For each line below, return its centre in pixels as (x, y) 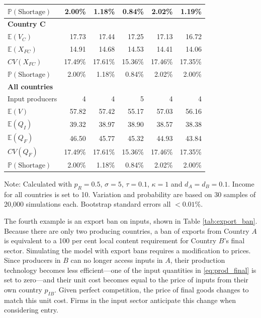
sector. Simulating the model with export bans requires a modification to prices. (127, 250)
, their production (198, 260)
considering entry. (31, 310)
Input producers (32, 99)
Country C (27, 24)
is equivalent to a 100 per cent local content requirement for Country (110, 241)
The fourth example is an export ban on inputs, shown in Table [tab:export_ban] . (131, 220)
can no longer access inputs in (117, 260)
